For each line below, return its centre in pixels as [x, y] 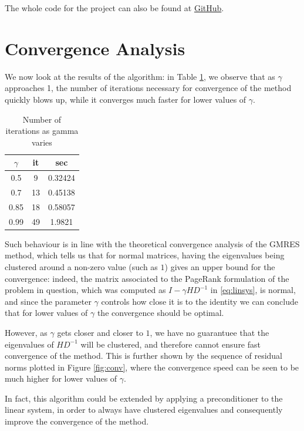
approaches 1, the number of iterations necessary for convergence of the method [148, 88]
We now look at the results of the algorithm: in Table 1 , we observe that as [140, 76]
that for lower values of [46, 313]
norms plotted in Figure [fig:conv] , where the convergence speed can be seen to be [152, 367]
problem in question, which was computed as [85, 290]
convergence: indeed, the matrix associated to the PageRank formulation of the [147, 278]
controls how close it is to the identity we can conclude [200, 301]
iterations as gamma [42, 131]
